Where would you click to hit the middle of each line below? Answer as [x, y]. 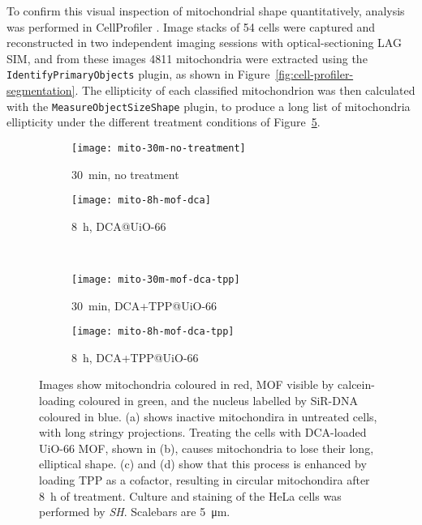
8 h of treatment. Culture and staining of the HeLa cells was [190, 495]
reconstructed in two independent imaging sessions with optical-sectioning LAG [204, 43]
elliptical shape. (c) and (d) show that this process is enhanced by [203, 464]
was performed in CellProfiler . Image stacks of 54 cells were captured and [191, 26]
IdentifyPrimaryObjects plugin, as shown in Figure [138, 74]
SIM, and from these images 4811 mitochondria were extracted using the [187, 58]
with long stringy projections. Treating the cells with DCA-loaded [203, 432]
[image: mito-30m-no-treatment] [159, 148]
